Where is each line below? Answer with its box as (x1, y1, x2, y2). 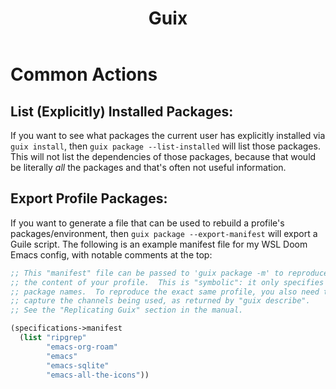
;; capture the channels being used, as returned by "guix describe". (10, 296, 311, 306)
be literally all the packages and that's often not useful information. (10, 162, 287, 173)
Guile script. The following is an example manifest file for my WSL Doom (10, 238, 308, 250)
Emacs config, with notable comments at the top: (10, 248, 213, 261)
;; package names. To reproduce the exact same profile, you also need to (10, 287, 333, 297)
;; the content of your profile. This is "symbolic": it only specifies (10, 277, 325, 287)
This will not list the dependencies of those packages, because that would (10, 151, 317, 162)
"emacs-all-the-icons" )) (46, 370, 150, 380)
